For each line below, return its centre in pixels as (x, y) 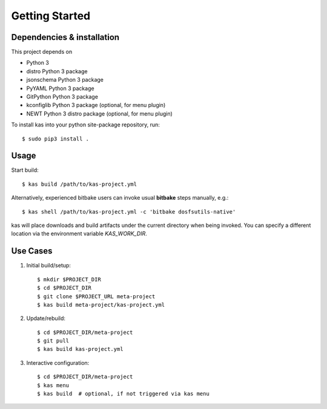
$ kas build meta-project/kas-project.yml (101, 305)
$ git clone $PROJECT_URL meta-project (96, 296)
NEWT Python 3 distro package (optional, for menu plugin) (99, 113)
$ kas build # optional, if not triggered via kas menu (124, 394)
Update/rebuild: (46, 318)
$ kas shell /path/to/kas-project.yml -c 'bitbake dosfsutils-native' (129, 211)
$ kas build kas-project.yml (80, 349)
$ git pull (53, 341)
